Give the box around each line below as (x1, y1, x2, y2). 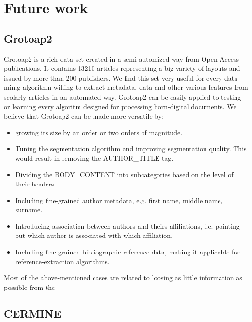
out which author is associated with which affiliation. (15, 230, 173, 240)
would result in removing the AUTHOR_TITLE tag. (15, 153, 173, 163)
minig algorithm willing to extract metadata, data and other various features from (4, 82, 248, 92)
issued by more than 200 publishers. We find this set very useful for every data (4, 72, 238, 83)
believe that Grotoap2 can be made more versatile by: (4, 111, 164, 121)
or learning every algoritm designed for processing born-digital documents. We (4, 101, 236, 111)
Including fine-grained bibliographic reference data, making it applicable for (15, 247, 240, 257)
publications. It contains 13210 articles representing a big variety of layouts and (4, 63, 240, 73)
